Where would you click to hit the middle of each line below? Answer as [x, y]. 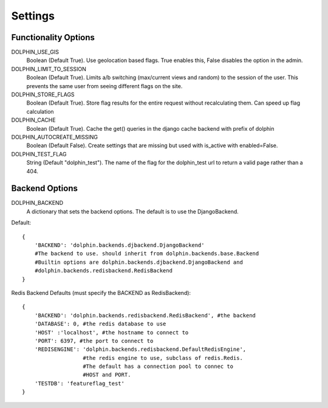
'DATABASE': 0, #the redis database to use [100, 324]
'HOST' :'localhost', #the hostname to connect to [111, 332]
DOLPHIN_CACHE [33, 120]
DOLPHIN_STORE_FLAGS [43, 95]
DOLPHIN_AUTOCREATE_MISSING [55, 137]
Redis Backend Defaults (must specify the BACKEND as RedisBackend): [101, 292]
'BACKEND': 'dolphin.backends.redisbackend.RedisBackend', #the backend [145, 315]
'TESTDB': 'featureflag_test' [79, 383]
